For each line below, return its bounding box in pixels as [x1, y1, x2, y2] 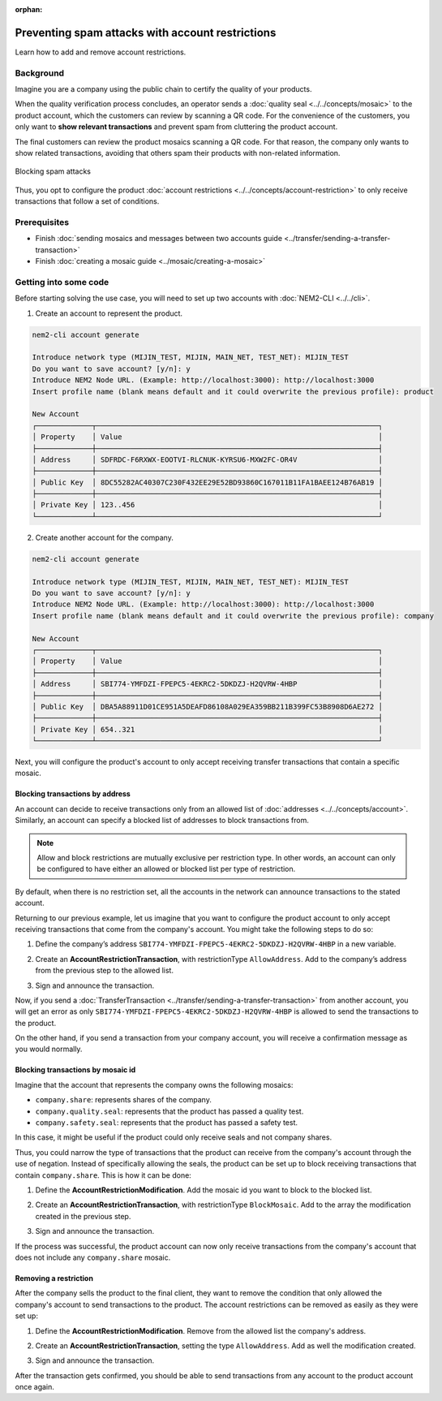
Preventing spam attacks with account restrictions [15, 25, 277, 40]
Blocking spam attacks [15, 166, 91, 176]
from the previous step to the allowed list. [35, 966, 174, 976]
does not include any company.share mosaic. [15, 1252, 171, 1262]
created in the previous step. [35, 1211, 131, 1221]
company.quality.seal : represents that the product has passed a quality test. [35, 1106, 304, 1116]
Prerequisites [15, 216, 69, 227]
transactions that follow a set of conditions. [15, 196, 160, 206]
